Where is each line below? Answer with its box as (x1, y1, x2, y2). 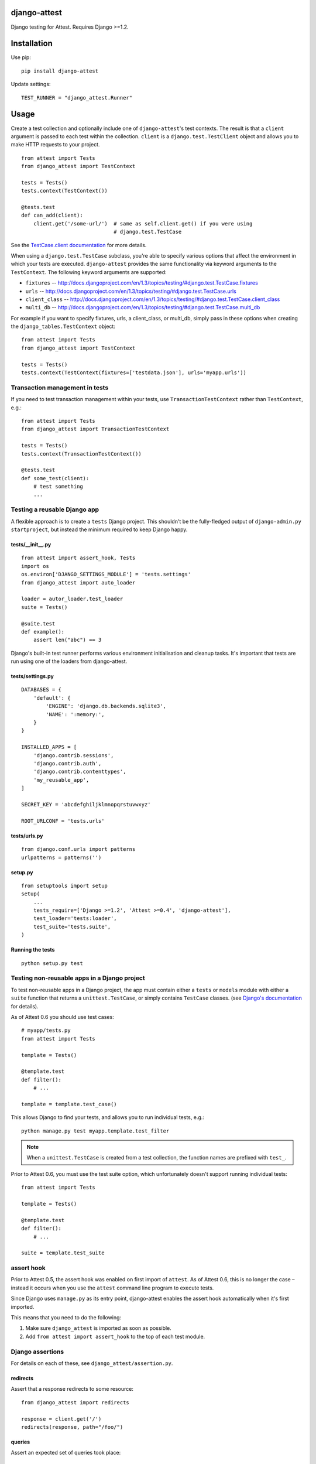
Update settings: (11, 81, 51, 88)
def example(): (21, 628, 65, 635)
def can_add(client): (21, 212, 83, 219)
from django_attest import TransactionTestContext (21, 426, 170, 433)
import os (21, 563, 49, 569)
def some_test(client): (21, 475, 90, 481)
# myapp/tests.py (21, 1027, 71, 1034)
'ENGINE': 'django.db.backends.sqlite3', (46, 703, 167, 710)
